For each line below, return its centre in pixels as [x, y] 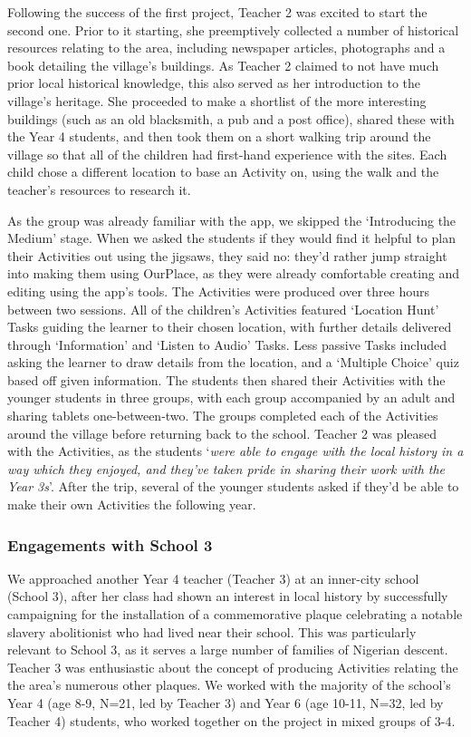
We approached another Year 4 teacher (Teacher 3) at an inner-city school [213, 578]
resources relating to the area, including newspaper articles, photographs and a [226, 48]
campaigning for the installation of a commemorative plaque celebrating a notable [235, 614]
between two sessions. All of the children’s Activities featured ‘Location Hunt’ [223, 309]
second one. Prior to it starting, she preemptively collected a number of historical [233, 29]
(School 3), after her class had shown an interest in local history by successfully [228, 596]
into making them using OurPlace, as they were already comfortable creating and [234, 273]
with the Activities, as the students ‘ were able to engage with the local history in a [235, 451]
